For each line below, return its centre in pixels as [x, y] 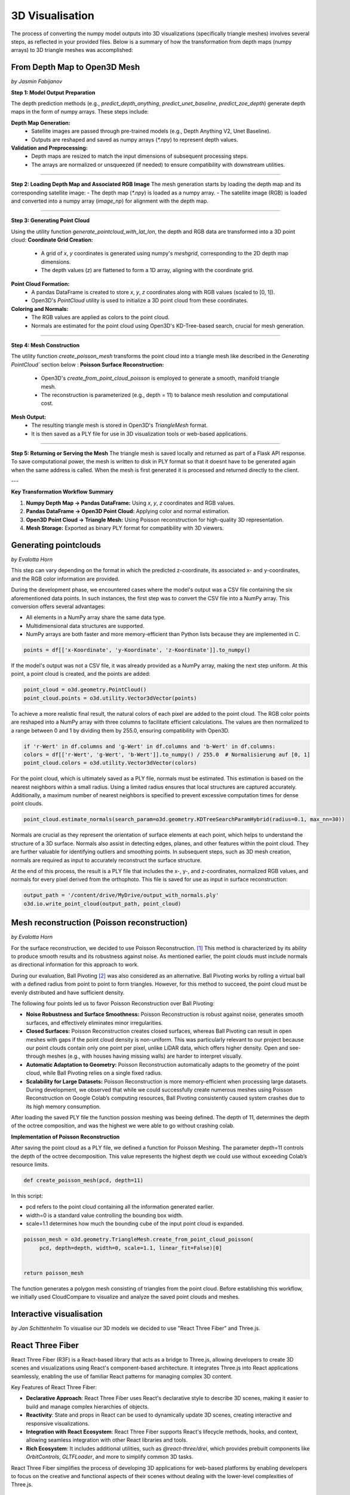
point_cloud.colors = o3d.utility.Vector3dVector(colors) [110, 763]
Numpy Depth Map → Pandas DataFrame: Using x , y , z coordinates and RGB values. [131, 503]
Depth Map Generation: [41, 123]
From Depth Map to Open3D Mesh [76, 67]
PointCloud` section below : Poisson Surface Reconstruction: [87, 364]
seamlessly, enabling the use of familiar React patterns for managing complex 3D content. [122, 1376]
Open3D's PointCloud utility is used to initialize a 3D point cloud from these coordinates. [140, 300]
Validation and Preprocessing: [49, 148]
